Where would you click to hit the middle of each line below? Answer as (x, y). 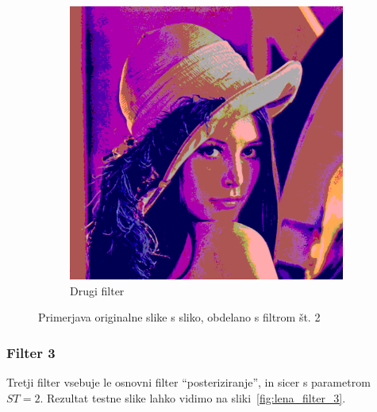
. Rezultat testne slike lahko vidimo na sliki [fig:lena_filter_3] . (193, 397)
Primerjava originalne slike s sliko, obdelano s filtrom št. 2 (179, 317)
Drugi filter (97, 290)
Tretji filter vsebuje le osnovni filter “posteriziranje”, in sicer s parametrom (188, 382)
